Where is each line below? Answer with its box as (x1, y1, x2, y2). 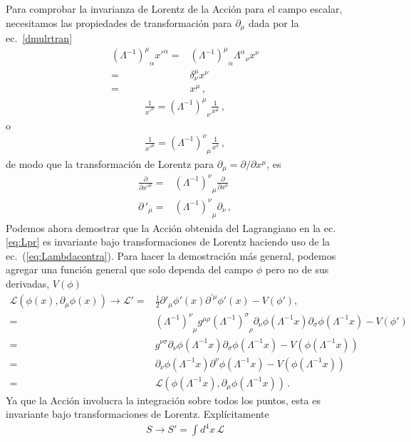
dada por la (248, 15, 299, 30)
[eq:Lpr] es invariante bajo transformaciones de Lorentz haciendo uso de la (6, 234, 331, 249)
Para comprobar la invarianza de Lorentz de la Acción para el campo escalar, (6, 1, 343, 16)
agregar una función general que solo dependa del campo (6, 262, 254, 277)
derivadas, (6, 276, 50, 291)
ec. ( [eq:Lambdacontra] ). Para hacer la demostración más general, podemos (6, 248, 336, 263)
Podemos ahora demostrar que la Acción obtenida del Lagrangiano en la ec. (6, 220, 336, 235)
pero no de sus (265, 262, 329, 277)
